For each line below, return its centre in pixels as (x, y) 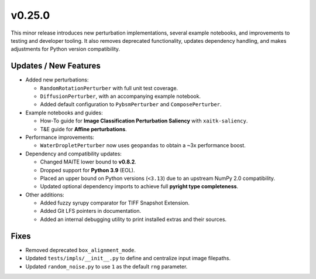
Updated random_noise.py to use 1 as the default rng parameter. (107, 266)
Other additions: (45, 195)
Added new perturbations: (57, 80)
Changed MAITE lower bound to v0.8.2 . (88, 162)
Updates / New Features (56, 66)
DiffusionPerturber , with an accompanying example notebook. (121, 96)
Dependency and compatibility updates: (74, 154)
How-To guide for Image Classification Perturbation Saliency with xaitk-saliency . (144, 121)
